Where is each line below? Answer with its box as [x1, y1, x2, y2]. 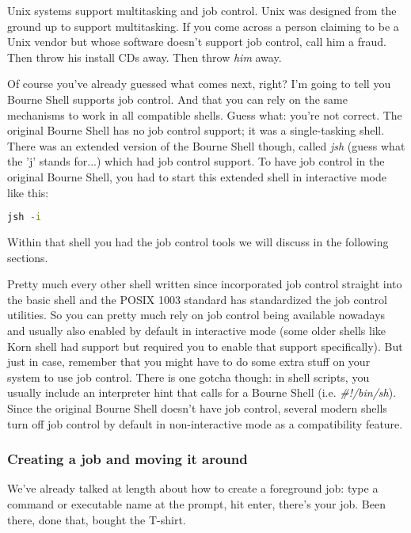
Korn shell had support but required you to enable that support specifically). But [7, 337, 403, 354]
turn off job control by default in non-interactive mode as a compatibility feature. [7, 415, 403, 432]
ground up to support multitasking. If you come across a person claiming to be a [7, 17, 399, 34]
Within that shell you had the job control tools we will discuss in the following [7, 234, 389, 249]
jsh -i [7, 211, 41, 223]
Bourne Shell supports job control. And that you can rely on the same [7, 90, 348, 107]
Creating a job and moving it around [7, 449, 248, 469]
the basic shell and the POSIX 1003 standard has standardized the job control [7, 291, 387, 307]
